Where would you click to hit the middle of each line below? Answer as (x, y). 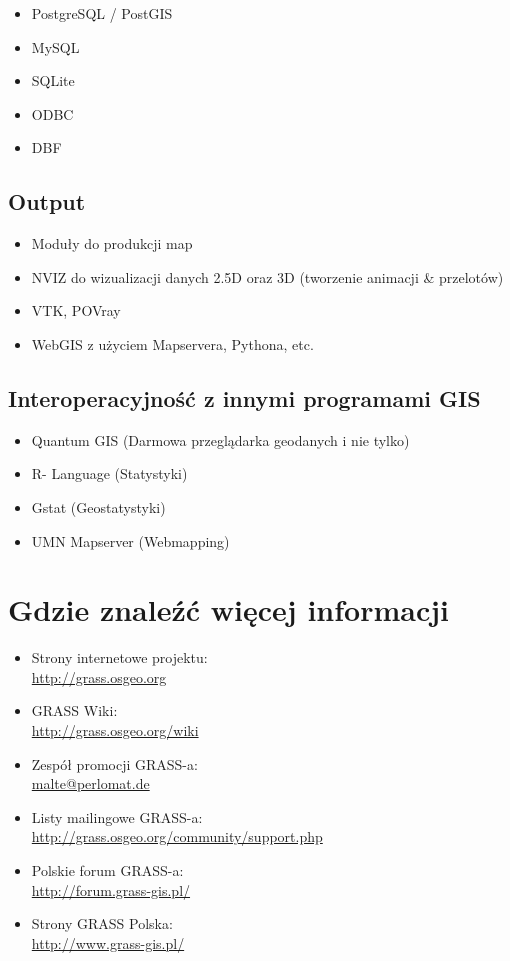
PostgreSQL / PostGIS (102, 13)
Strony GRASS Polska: (102, 923)
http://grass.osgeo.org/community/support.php (177, 836)
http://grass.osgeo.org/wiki (115, 730)
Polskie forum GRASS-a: (107, 870)
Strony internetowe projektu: (119, 657)
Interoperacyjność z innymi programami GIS (244, 397)
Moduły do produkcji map (112, 243)
